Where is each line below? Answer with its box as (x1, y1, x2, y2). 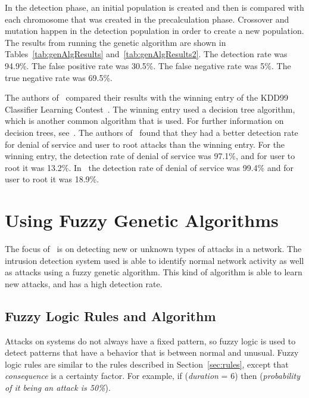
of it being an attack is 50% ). (5, 381, 111, 393)
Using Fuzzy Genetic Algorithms (5, 208, 279, 232)
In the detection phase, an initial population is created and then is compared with (5, 1, 304, 13)
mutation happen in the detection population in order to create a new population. (5, 24, 304, 37)
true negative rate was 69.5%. (5, 71, 113, 83)
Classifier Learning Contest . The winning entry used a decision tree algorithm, (5, 102, 295, 115)
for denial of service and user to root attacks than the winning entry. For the (5, 138, 285, 150)
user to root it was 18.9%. (5, 173, 99, 185)
